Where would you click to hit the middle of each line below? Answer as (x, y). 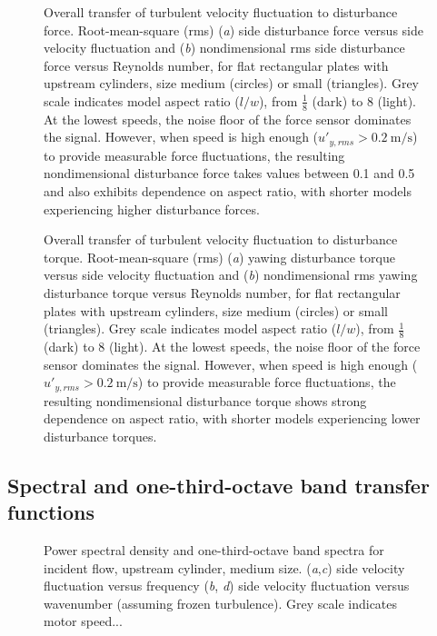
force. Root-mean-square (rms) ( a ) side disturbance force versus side (233, 30)
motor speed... (83, 621)
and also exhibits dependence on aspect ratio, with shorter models (228, 191)
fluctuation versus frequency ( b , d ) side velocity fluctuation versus (227, 586)
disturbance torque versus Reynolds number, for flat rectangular (222, 293)
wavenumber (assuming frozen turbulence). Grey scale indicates (221, 603)
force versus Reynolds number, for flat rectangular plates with (216, 65)
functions (51, 512)
